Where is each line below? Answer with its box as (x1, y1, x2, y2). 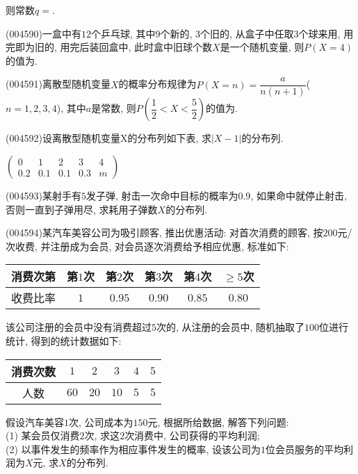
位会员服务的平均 (266, 441, 344, 456)
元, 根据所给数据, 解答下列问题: (147, 414, 289, 429)
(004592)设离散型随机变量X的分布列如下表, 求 (6, 131, 211, 145)
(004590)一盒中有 (6, 26, 81, 40)
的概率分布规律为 (118, 76, 197, 91)
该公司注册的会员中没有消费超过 (6, 320, 152, 334)
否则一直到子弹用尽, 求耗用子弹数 (6, 202, 158, 216)
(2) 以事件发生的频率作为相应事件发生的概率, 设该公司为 (6, 441, 261, 456)
